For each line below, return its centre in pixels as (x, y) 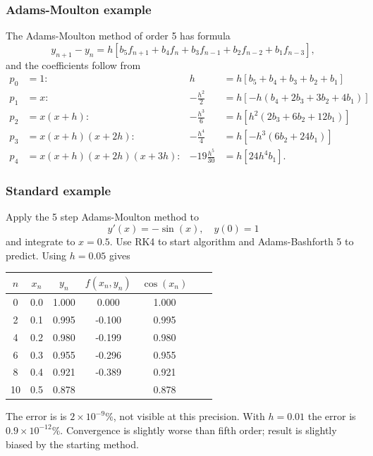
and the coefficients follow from (73, 64)
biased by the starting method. (72, 444)
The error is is (36, 416)
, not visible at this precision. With (189, 416)
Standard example (59, 191)
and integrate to (41, 241)
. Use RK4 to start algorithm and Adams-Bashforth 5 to (232, 241)
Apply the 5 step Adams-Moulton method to (102, 217)
